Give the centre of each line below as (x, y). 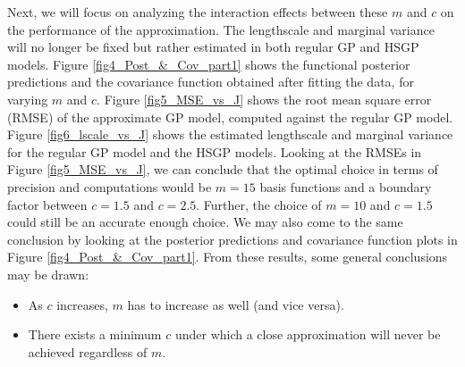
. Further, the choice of (259, 204)
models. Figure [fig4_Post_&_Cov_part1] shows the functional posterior (209, 64)
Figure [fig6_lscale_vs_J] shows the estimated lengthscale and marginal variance (230, 134)
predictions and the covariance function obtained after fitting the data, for (211, 82)
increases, (82, 304)
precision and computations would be (110, 186)
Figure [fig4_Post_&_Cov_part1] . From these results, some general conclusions (228, 257)
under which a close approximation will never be (308, 334)
